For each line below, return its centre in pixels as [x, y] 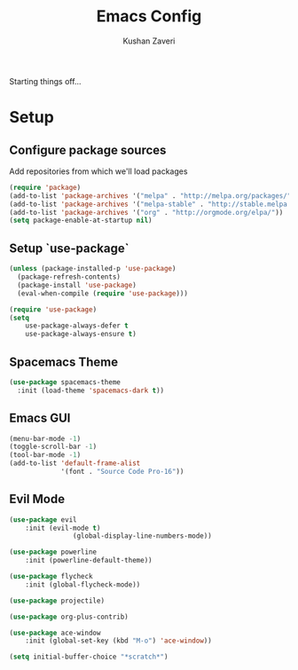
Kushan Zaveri [149, 41]
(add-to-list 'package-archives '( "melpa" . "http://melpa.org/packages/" [150, 196]
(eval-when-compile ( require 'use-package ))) [103, 293]
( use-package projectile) [57, 601]
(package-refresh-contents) [69, 277]
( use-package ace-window [55, 633]
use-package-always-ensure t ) [81, 335]
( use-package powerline [53, 552]
